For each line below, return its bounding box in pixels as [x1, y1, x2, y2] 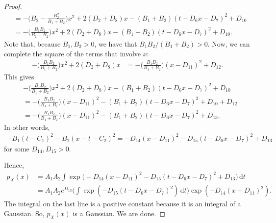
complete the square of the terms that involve [4, 48, 141, 58]
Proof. [4, 1, 22, 11]
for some [4, 143, 29, 153]
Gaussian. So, [4, 208, 45, 219]
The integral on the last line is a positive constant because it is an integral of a [4, 198, 241, 209]
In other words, [4, 122, 50, 132]
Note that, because [4, 38, 61, 49]
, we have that [94, 38, 137, 49]
